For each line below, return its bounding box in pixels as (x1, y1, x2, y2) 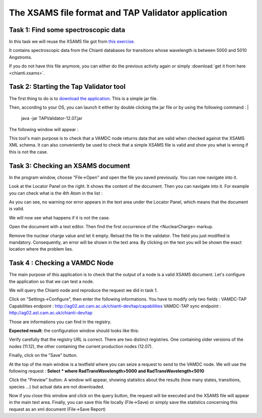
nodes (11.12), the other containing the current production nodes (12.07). (9, 343, 153, 349)
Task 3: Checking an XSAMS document (9, 162, 131, 170)
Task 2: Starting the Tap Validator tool (9, 83, 126, 91)
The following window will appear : (9, 126, 79, 132)
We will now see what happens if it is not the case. (9, 215, 110, 220)
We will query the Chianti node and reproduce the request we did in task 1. (9, 287, 158, 293)
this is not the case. (9, 149, 49, 155)
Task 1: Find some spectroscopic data (9, 26, 126, 34)
